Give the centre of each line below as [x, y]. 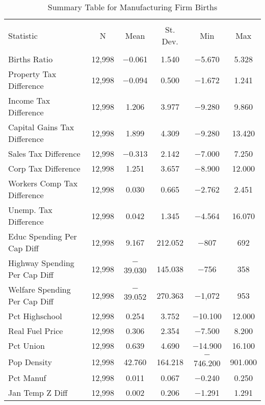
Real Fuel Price [36, 331]
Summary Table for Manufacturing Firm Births [132, 7]
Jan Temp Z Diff [38, 392]
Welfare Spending [39, 289]
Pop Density [30, 362]
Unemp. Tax [30, 210]
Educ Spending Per [43, 236]
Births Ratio [31, 59]
